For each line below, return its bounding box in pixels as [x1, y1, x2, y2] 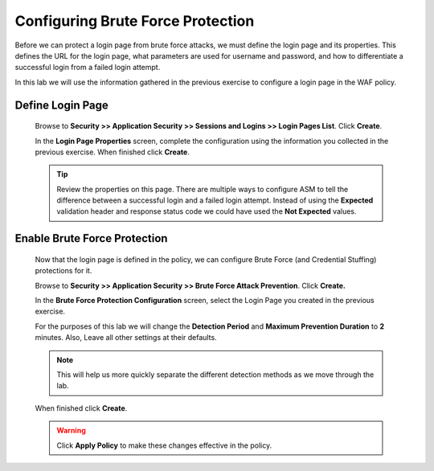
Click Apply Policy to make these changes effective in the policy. [56, 440, 272, 450]
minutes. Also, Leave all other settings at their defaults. [35, 333, 217, 342]
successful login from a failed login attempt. [14, 63, 161, 72]
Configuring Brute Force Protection [14, 12, 255, 30]
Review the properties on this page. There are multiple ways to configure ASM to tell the [56, 184, 349, 194]
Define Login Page [14, 98, 108, 112]
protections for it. [35, 266, 92, 276]
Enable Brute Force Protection [14, 231, 168, 245]
